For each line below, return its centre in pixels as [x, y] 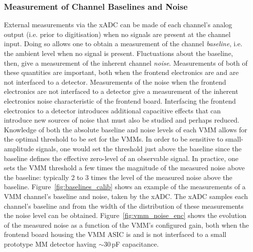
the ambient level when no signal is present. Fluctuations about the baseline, [119, 53]
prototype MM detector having [50, 243]
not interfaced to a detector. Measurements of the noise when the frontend [115, 81]
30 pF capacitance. [131, 243]
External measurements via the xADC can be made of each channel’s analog [118, 25]
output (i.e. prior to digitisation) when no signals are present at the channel [117, 34]
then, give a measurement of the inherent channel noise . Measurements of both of [126, 63]
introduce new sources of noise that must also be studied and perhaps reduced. [122, 120]
